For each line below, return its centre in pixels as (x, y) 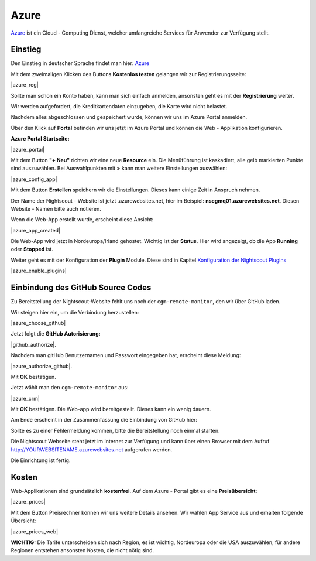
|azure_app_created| (36, 230)
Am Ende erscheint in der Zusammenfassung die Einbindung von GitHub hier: (104, 420)
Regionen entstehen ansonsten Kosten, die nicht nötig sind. (83, 550)
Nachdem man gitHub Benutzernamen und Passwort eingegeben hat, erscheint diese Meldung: (126, 355)
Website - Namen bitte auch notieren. (56, 208)
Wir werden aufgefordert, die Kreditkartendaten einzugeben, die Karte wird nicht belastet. (119, 107)
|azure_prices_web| (35, 531)
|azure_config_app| (34, 179)
